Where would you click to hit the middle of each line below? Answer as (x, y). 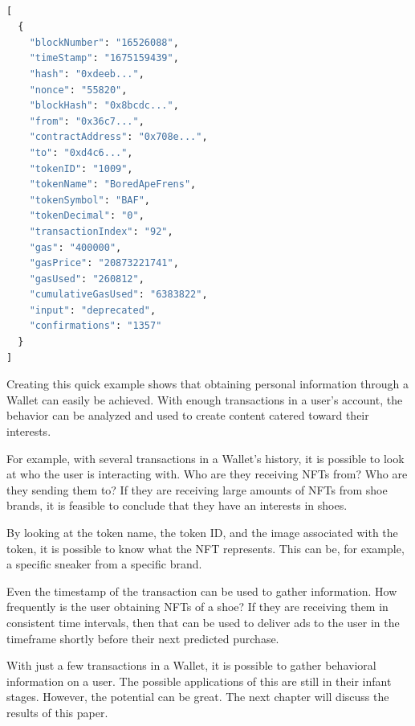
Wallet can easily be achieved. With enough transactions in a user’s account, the (205, 399)
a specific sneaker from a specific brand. (104, 564)
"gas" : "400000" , (75, 247)
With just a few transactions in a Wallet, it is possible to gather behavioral (191, 665)
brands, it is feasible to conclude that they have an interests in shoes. (177, 505)
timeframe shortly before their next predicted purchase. (143, 638)
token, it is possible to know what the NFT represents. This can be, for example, (205, 548)
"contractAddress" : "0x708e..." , (118, 137)
